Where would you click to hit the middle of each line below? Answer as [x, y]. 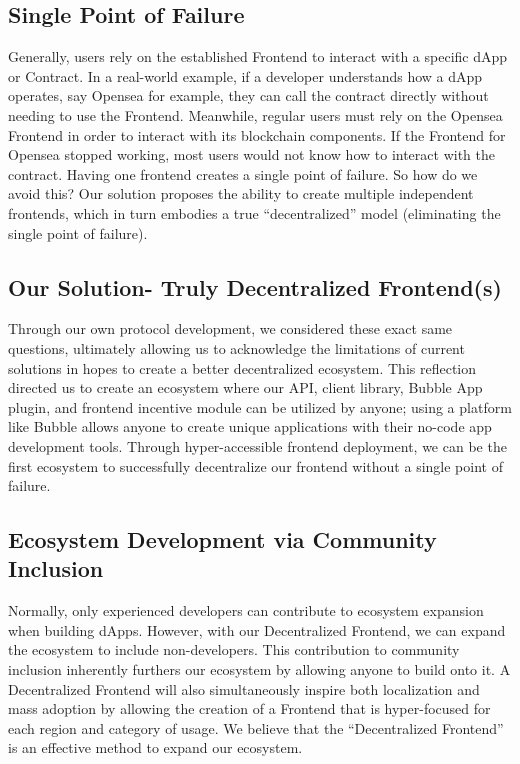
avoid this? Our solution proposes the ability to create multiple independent [241, 193]
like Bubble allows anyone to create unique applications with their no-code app [250, 426]
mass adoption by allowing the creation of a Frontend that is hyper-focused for [249, 708]
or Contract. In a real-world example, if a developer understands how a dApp [245, 75]
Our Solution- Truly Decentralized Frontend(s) [255, 286]
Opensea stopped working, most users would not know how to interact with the [251, 154]
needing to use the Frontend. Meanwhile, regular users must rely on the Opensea [255, 114]
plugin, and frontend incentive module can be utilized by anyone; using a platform [260, 406]
